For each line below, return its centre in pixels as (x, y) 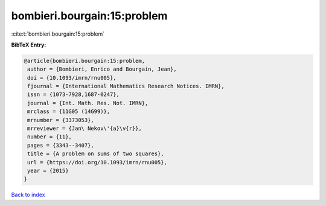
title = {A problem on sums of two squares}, (96, 154)
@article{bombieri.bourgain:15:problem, (84, 61)
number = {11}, (50, 137)
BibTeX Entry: (29, 45)
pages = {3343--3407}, (61, 145)
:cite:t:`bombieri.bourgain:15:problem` (58, 34)
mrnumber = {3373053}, (61, 120)
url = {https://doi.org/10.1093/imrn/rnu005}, (97, 162)
